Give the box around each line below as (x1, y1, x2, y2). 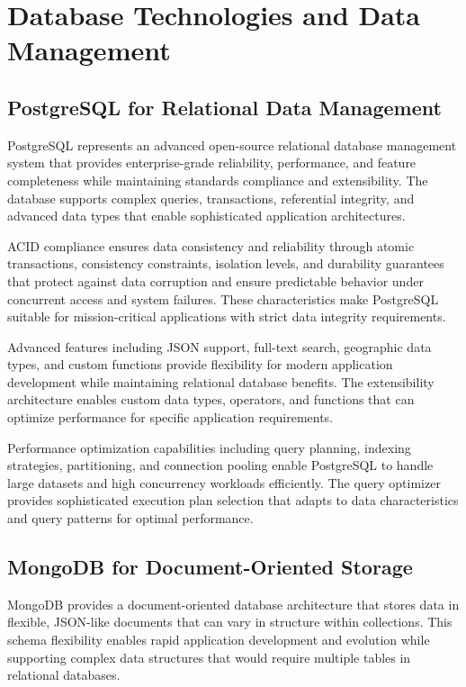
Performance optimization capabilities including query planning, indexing (7, 438, 411, 456)
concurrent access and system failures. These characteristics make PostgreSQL (7, 289, 439, 308)
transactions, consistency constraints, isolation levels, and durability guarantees (7, 254, 444, 273)
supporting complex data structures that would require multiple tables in (7, 647, 411, 666)
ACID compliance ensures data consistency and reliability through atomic (7, 236, 415, 255)
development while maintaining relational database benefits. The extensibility (7, 372, 435, 391)
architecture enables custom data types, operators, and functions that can (7, 390, 415, 409)
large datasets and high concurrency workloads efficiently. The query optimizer (7, 473, 441, 492)
